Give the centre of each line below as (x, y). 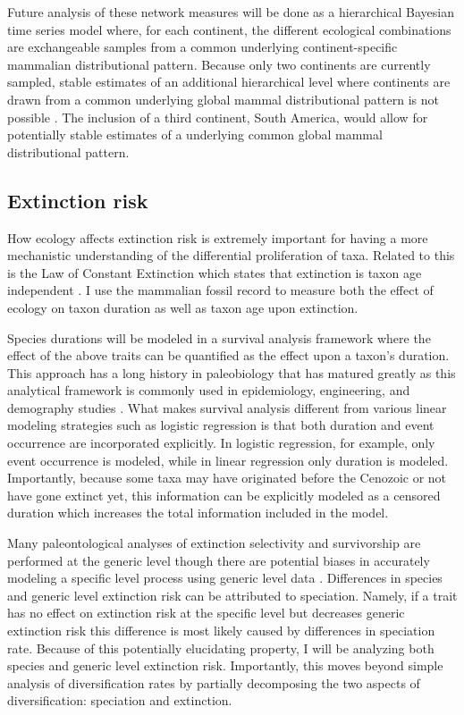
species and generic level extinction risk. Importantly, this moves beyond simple (225, 665)
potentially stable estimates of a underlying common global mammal (195, 135)
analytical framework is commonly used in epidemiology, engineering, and (209, 390)
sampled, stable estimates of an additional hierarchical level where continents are (229, 82)
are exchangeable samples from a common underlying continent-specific (202, 47)
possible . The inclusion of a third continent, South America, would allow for (218, 117)
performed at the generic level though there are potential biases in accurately (219, 560)
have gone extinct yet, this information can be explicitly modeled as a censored (224, 495)
